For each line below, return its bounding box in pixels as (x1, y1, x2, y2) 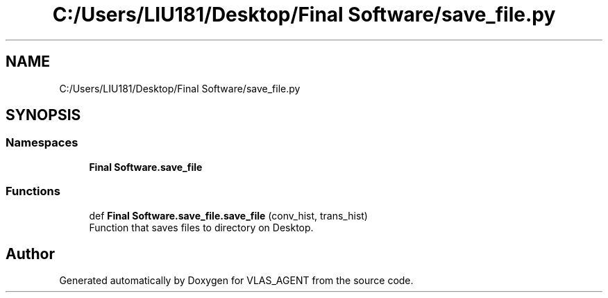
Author (6, 245, 55, 263)
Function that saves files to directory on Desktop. (89, 221, 314, 233)
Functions (6, 184, 60, 199)
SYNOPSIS (6, 106, 81, 124)
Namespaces (6, 135, 78, 150)
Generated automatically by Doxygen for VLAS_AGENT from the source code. (59, 274, 414, 287)
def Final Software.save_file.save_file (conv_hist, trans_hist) (89, 209, 368, 222)
